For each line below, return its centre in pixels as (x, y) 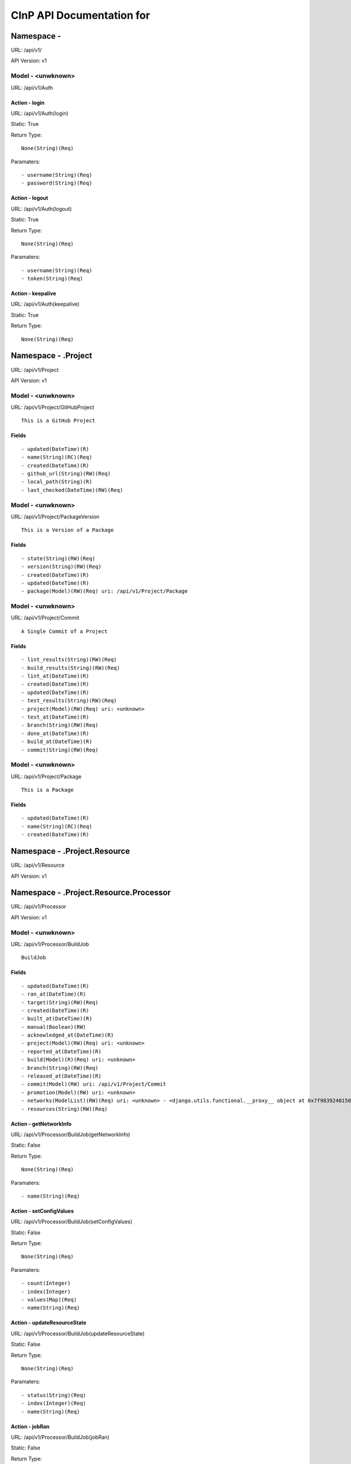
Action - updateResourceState (49, 1323)
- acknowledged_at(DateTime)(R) (68, 1035)
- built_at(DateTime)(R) (57, 1019)
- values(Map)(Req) (49, 1300)
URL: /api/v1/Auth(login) (39, 113)
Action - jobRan (30, 1427)
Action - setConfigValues (42, 1211)
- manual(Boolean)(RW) (54, 1027)
